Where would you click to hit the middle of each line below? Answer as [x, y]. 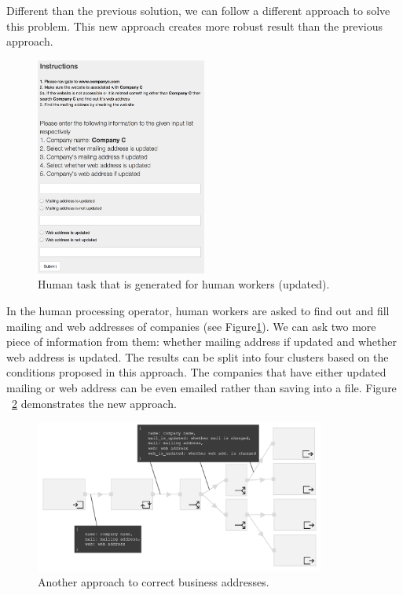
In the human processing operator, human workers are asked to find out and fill [198, 310]
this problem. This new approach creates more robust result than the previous [195, 26]
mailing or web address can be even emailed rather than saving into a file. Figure [201, 387]
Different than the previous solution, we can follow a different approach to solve [198, 10]
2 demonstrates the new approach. [94, 403]
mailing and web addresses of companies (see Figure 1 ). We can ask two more [191, 326]
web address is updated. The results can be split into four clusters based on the [198, 356]
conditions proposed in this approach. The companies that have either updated [196, 372]
